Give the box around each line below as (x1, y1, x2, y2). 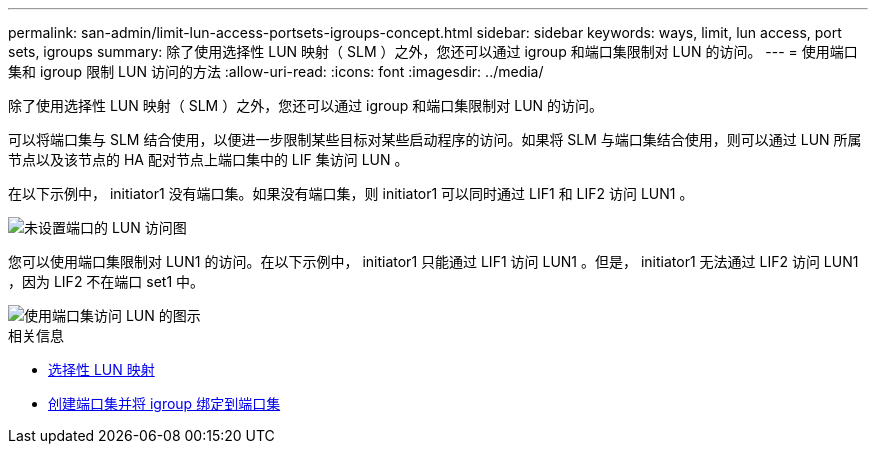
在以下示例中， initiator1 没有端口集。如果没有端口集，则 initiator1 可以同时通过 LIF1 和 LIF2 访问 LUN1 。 (8, 185, 694, 202)
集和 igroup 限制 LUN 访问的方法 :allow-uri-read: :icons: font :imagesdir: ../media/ (8, 63, 544, 80)
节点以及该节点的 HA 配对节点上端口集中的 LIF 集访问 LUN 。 (8, 151, 409, 168)
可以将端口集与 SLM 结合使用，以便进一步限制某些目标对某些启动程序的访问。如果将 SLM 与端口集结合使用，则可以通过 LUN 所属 (8, 131, 862, 148)
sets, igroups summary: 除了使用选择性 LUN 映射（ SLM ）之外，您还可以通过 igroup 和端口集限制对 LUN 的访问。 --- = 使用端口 (8, 43, 858, 60)
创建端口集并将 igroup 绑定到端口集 (48, 395, 281, 412)
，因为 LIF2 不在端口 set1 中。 (8, 273, 205, 290)
